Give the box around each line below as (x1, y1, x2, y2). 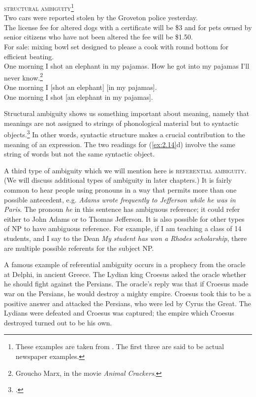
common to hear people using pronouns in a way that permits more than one (4, 185, 237, 195)
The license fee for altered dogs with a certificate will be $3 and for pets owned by (4, 22, 252, 32)
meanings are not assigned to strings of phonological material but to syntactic (4, 118, 239, 128)
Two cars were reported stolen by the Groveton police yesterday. (4, 12, 198, 23)
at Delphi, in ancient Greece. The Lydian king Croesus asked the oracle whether (4, 269, 247, 279)
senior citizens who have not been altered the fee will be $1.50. (4, 32, 193, 42)
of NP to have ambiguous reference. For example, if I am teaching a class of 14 (4, 223, 242, 234)
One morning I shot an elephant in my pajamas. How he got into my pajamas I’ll (4, 61, 250, 71)
